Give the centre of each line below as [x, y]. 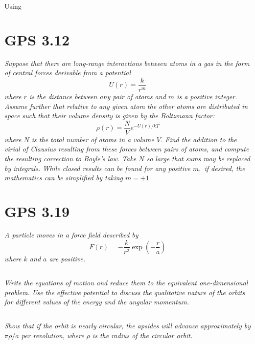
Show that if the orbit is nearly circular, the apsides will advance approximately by [128, 326]
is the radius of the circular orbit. [142, 335]
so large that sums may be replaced [198, 158]
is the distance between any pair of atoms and [97, 96]
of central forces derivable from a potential [68, 73]
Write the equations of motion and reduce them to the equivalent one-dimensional [126, 282]
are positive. [67, 258]
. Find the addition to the [198, 139]
